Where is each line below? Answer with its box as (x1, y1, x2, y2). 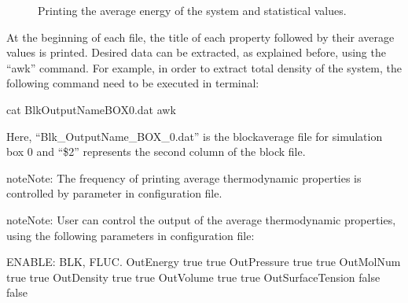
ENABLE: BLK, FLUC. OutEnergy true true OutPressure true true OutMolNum (6, 253, 401, 270)
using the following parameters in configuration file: (6, 227, 255, 243)
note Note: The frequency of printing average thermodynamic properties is (6, 169, 362, 186)
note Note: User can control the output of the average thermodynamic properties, (6, 211, 396, 227)
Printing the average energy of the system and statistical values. (38, 2, 347, 18)
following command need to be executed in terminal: (6, 75, 259, 91)
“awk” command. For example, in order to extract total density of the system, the (6, 59, 402, 76)
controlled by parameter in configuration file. (6, 185, 222, 201)
